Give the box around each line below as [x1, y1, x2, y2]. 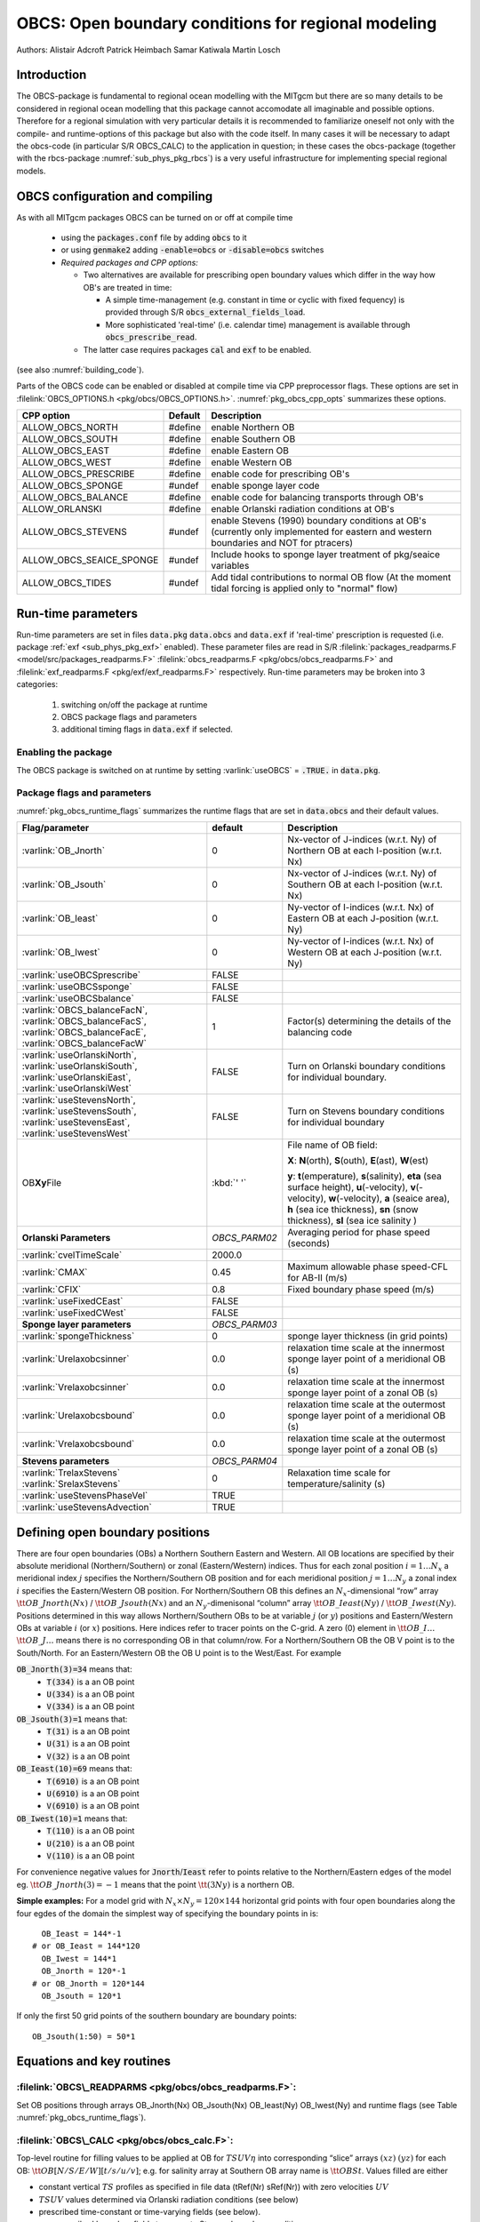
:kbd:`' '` [212, 1177, 247, 1189]
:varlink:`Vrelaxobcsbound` [21, 1438, 135, 1451]
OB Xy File [21, 1177, 62, 1189]
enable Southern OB [210, 433, 296, 445]
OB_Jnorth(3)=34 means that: [16, 1664, 132, 1674]
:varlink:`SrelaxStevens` [21, 1478, 121, 1491]
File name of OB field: [287, 1139, 378, 1151]
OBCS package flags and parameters [60, 712, 197, 723]
